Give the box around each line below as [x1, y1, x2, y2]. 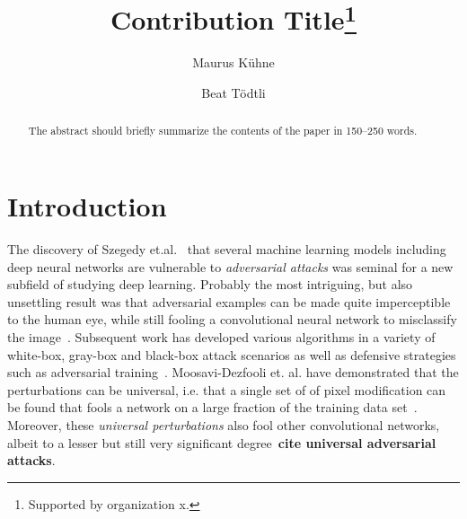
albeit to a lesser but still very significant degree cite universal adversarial [7, 433, 436, 452]
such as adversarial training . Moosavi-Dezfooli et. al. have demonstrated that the [7, 363, 459, 382]
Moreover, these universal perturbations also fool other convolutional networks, [7, 415, 440, 434]
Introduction [7, 188, 167, 224]
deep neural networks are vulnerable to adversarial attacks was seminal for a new [7, 257, 454, 276]
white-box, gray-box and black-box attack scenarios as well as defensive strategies [7, 345, 456, 364]
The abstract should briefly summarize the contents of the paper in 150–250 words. [28, 123, 418, 138]
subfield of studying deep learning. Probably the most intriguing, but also [7, 275, 413, 294]
